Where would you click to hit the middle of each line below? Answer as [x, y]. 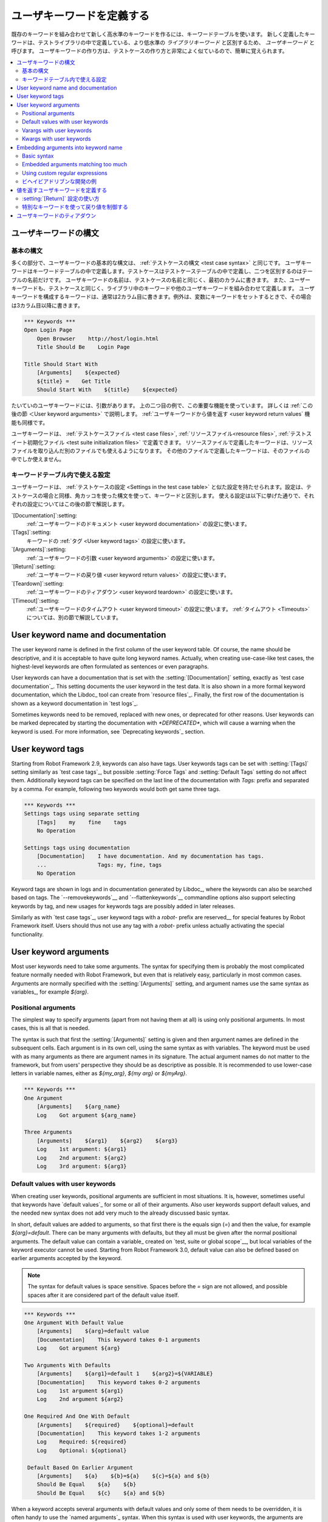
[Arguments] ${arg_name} [79, 1107]
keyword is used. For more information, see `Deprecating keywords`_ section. [108, 731]
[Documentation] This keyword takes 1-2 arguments [118, 1433]
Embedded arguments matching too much [75, 164]
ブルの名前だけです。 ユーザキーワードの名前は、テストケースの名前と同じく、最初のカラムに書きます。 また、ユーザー [161, 279]
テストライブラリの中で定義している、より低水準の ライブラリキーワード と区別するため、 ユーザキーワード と [176, 42]
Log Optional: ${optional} [82, 1450]
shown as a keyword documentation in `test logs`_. [75, 703]
